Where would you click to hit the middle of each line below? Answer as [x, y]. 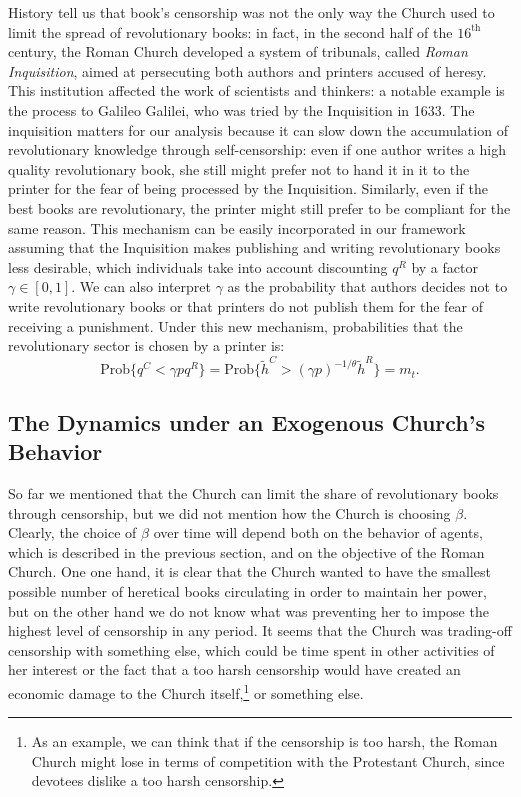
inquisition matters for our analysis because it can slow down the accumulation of [258, 129]
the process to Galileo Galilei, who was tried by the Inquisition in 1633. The [241, 109]
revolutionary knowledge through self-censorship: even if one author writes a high [257, 149]
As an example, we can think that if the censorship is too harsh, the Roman [264, 741]
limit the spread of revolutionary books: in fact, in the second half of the [230, 31]
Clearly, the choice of [72, 532]
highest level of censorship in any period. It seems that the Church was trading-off [260, 630]
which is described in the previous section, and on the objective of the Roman [246, 551]
